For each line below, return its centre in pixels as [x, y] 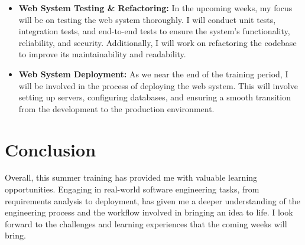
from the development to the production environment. [116, 108]
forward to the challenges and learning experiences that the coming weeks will [146, 223]
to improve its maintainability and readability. [102, 54]
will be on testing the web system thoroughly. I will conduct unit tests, [147, 19]
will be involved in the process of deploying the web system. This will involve [158, 85]
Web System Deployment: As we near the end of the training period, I [153, 73]
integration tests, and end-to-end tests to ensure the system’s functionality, [154, 31]
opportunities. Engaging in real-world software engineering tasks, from [132, 189]
